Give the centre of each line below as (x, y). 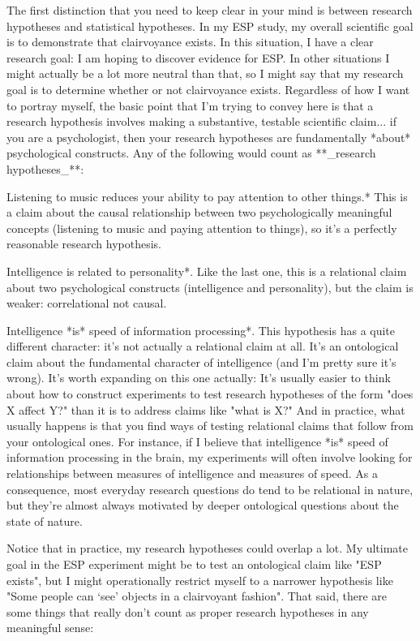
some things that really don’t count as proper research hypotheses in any (188, 611)
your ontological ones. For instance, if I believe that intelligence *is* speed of (197, 441)
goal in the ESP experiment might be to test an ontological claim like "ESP (194, 564)
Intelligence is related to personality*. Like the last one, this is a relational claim (207, 271)
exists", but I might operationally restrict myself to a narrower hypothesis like (200, 580)
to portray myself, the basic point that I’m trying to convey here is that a (190, 105)
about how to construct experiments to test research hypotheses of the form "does (210, 394)
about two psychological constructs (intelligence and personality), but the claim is (210, 287)
